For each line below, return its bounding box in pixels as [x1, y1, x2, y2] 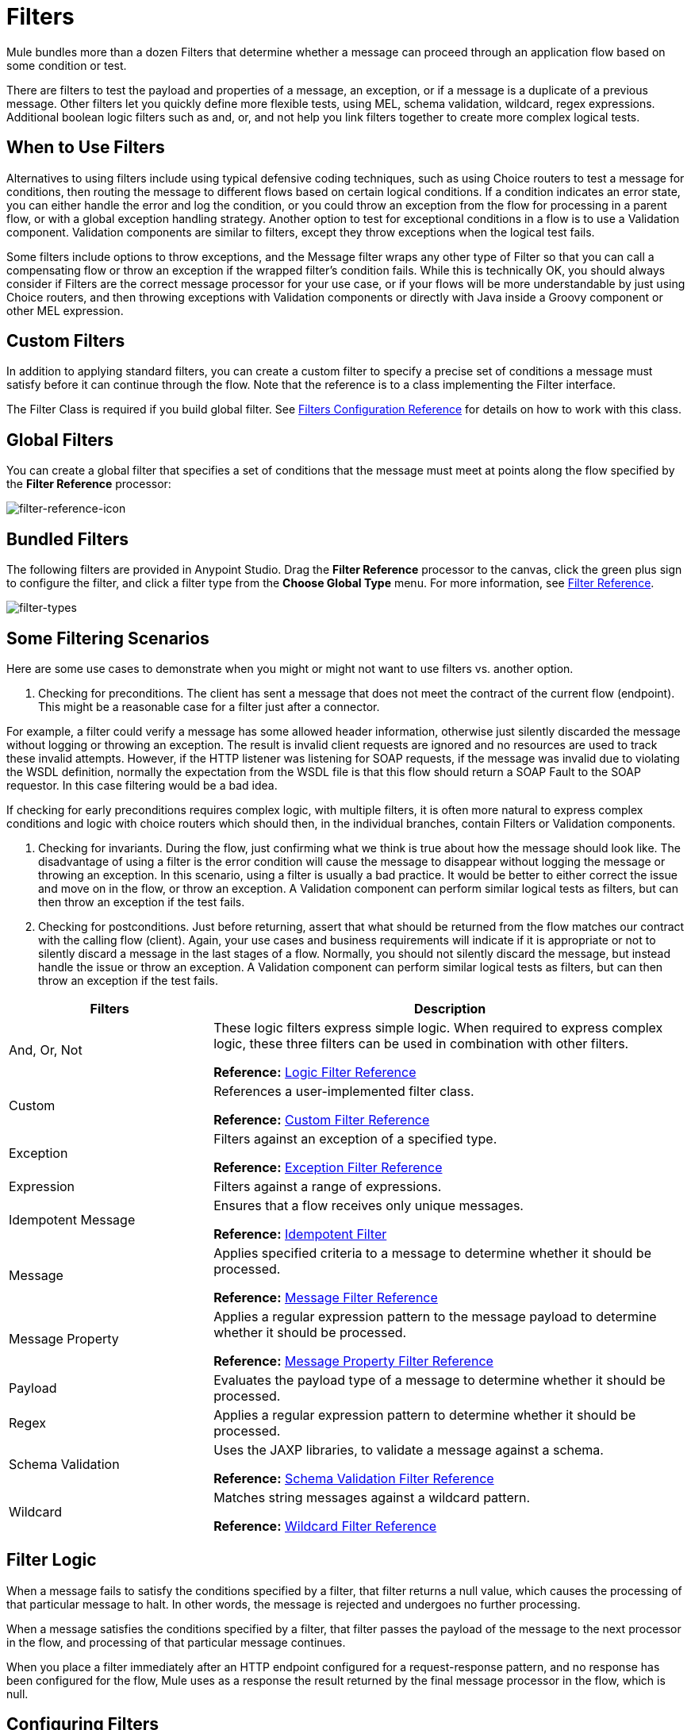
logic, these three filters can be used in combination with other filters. [213, 1035, 629, 1051]
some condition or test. [6, 58, 127, 72]
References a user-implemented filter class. [213, 1082, 474, 1099]
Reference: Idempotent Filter [213, 1225, 387, 1242]
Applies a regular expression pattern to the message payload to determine [213, 1308, 657, 1324]
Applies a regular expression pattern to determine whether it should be [213, 1406, 636, 1423]
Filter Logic [6, 1550, 97, 1570]
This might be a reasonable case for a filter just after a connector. [38, 699, 380, 713]
